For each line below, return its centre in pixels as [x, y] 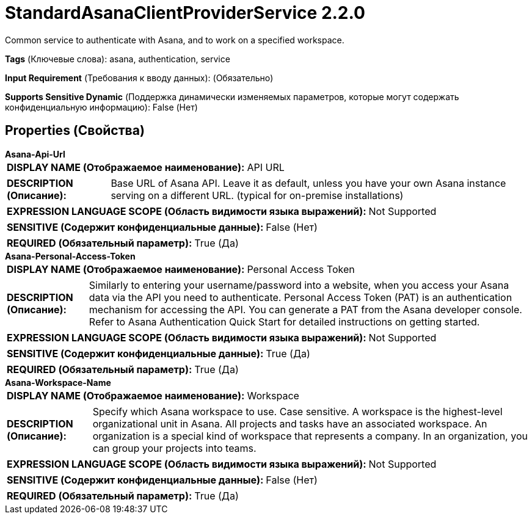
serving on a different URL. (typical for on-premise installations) [257, 195]
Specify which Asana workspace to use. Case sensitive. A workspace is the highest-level [297, 411]
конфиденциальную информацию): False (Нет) [101, 107]
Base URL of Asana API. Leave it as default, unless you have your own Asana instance [308, 183]
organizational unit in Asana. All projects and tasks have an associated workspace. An [290, 423]
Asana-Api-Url [35, 154]
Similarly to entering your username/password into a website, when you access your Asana [299, 285]
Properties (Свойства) [75, 131]
